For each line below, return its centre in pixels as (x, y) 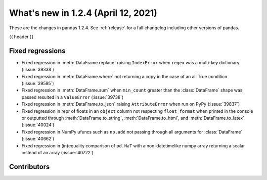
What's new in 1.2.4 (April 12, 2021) (83, 13)
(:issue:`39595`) (38, 84)
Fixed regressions (37, 51)
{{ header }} (22, 37)
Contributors (29, 166)
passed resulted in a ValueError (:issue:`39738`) (72, 97)
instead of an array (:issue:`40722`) (58, 152)
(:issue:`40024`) (38, 125)
